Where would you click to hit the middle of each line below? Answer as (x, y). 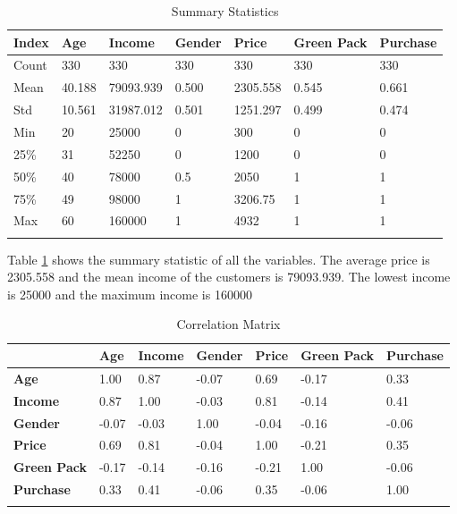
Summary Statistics (225, 11)
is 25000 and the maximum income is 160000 (130, 294)
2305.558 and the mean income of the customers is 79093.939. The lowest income (229, 277)
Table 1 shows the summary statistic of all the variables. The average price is (219, 259)
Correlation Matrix (228, 324)
